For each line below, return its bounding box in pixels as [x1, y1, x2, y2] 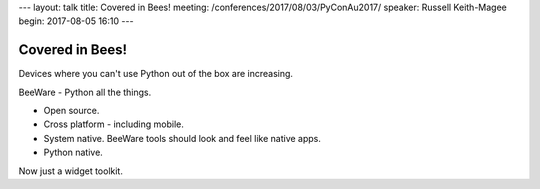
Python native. [43, 146, 104, 159]
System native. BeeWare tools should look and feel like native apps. [43, 132, 322, 144]
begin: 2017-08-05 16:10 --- [18, 15, 134, 27]
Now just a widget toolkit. [18, 165, 124, 177]
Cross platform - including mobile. [43, 118, 184, 130]
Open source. [43, 105, 100, 117]
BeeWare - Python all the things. [18, 86, 152, 98]
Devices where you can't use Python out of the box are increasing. [18, 68, 294, 80]
